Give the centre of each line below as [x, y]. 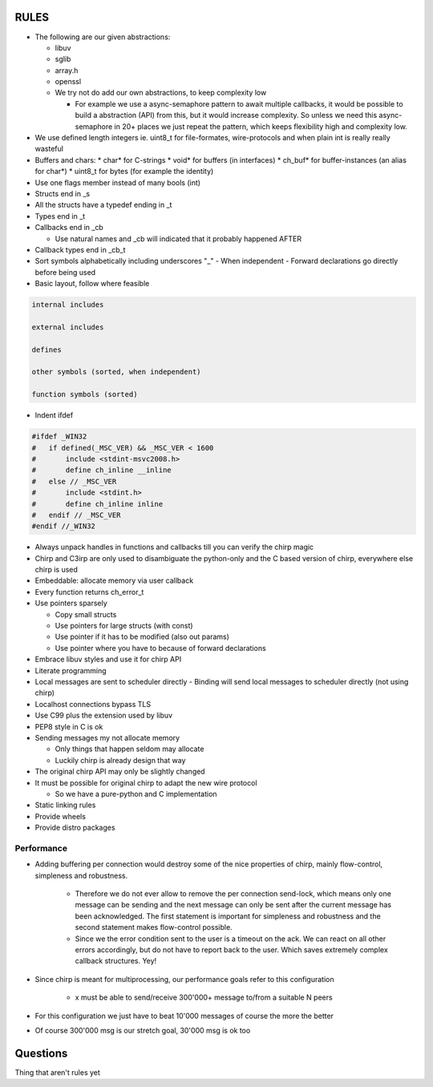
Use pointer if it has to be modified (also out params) [142, 636]
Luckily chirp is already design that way [120, 760]
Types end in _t [60, 216]
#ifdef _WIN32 [59, 436]
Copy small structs [86, 614]
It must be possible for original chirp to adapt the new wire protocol [146, 782]
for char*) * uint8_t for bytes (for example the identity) [124, 172]
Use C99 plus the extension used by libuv [103, 715]
